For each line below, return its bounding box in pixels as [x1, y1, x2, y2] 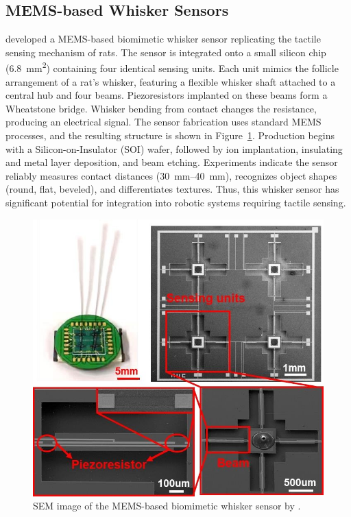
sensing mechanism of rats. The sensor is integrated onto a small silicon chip [5, 45, 326, 59]
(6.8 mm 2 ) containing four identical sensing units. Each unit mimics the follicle [5, 59, 339, 75]
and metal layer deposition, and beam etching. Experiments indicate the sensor [5, 155, 338, 169]
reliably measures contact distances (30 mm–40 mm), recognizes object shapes [5, 168, 337, 182]
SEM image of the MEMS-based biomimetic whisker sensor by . [33, 498, 301, 513]
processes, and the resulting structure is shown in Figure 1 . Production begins [5, 128, 335, 143]
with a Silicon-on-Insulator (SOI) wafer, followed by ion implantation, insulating [5, 141, 343, 156]
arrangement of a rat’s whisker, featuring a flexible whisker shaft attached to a [5, 74, 336, 88]
